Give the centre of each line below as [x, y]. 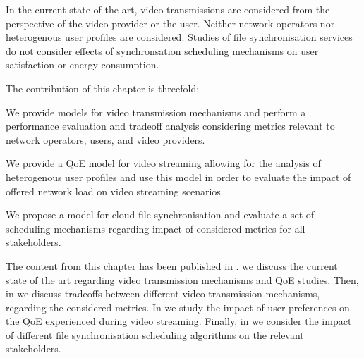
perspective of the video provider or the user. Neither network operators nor [170, 23]
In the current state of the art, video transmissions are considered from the [168, 9]
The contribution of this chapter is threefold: [103, 88]
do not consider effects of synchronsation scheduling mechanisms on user [162, 50]
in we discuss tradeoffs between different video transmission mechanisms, [163, 294]
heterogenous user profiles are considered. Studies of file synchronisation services [179, 37]
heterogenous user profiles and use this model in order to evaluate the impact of [178, 177]
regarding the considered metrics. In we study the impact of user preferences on [178, 307]
